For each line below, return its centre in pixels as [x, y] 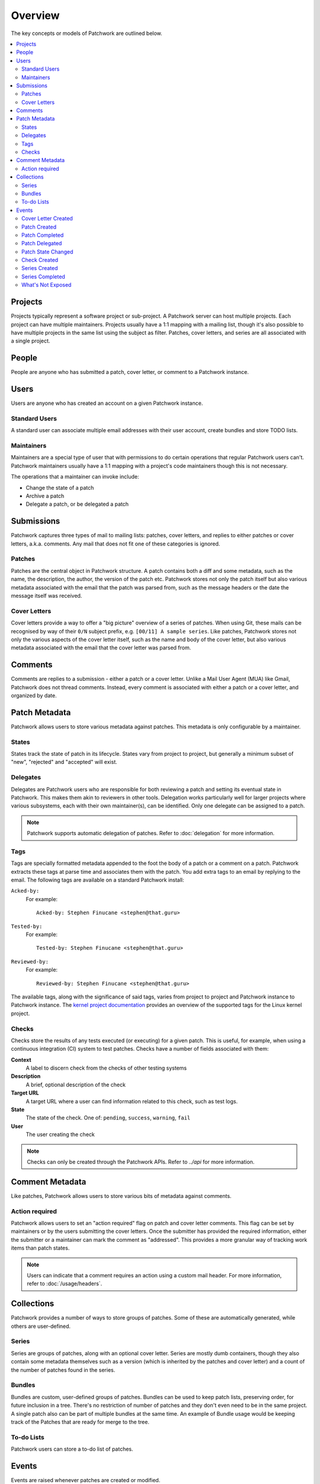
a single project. [31, 341]
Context [21, 1060]
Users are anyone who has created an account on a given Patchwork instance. [107, 403]
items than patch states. [40, 1248]
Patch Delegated [42, 243]
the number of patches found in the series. [63, 1370]
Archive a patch [45, 496]
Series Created [40, 268]
